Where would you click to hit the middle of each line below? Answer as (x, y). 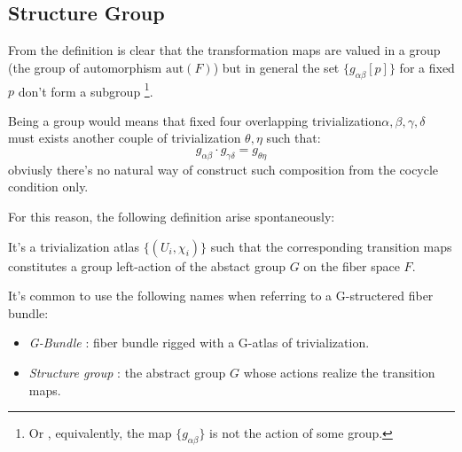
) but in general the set (276, 67)
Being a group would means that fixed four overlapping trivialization (195, 120)
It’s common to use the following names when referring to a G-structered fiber (221, 296)
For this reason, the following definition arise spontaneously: (172, 217)
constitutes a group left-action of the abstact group (147, 265)
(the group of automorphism (85, 67)
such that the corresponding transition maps (331, 246)
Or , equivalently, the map (100, 433)
